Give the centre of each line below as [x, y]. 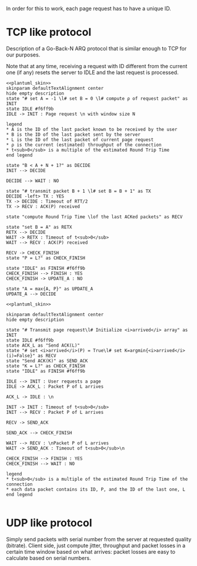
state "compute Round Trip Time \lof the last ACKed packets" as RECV [94, 217]
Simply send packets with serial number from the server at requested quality [99, 539]
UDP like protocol [49, 523]
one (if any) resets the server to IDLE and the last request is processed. [92, 72]
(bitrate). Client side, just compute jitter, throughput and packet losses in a [96, 545]
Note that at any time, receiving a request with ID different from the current [97, 66]
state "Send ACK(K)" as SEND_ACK [47, 361]
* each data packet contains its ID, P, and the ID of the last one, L [96, 489]
